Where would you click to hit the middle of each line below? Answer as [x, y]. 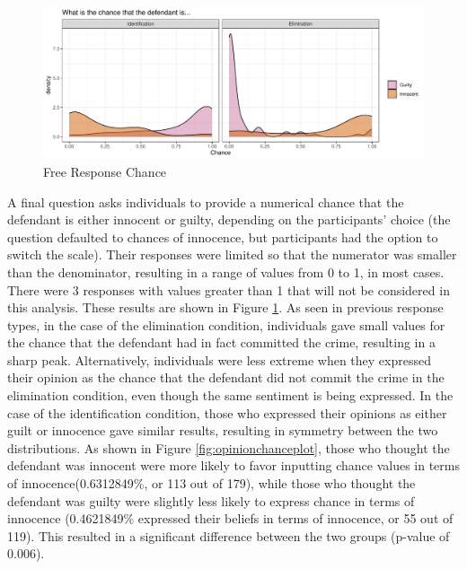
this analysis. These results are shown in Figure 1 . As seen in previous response [225, 307]
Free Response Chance [105, 171]
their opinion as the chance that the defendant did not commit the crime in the [226, 377]
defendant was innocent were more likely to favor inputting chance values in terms [233, 465]
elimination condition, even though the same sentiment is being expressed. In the [230, 395]
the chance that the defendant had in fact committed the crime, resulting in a [221, 342]
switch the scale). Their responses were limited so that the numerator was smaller [232, 254]
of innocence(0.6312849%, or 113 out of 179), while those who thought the [211, 483]
